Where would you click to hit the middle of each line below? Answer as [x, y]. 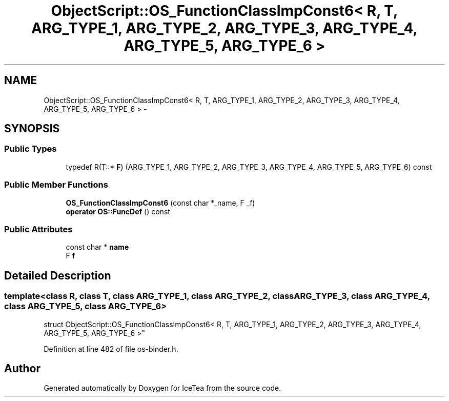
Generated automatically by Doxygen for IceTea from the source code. [162, 388]
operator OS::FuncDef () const [118, 211]
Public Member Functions [56, 185]
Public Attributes [38, 229]
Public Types [30, 149]
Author [22, 368]
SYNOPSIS [32, 129]
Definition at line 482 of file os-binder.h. [111, 349]
